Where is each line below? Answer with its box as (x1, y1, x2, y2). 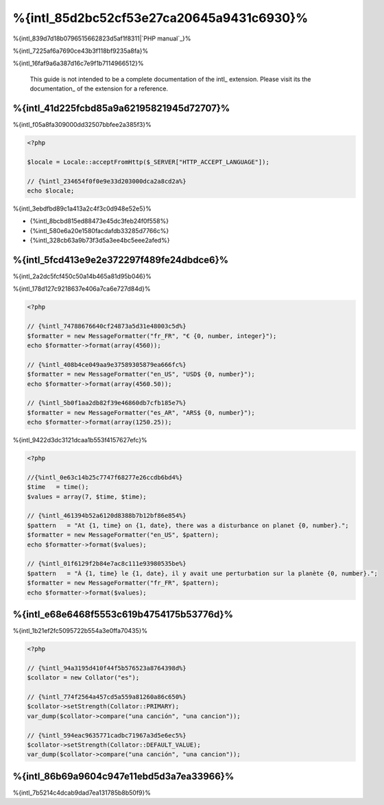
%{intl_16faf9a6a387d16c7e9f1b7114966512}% (12, 59, 144, 68)
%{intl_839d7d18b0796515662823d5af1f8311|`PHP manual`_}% (12, 34, 191, 43)
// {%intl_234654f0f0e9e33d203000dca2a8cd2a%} (27, 177, 187, 185)
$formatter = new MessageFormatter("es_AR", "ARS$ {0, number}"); (27, 409, 255, 416)
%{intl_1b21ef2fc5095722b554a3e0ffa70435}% (12, 627, 147, 635)
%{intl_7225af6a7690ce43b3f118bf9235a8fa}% (12, 47, 149, 55)
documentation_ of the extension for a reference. (29, 84, 168, 93)
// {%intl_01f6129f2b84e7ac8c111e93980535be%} (27, 560, 187, 568)
